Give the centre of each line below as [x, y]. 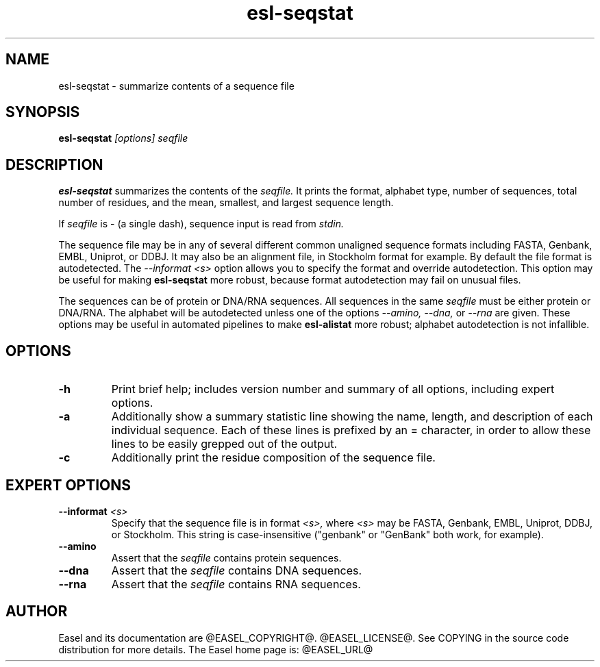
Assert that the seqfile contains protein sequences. [226, 557]
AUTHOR [37, 612]
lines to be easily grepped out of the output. [224, 444]
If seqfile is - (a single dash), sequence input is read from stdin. [201, 224]
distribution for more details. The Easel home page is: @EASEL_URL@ [216, 649]
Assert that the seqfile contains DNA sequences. [237, 570]
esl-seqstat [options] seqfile [123, 138]
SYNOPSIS [43, 112]
